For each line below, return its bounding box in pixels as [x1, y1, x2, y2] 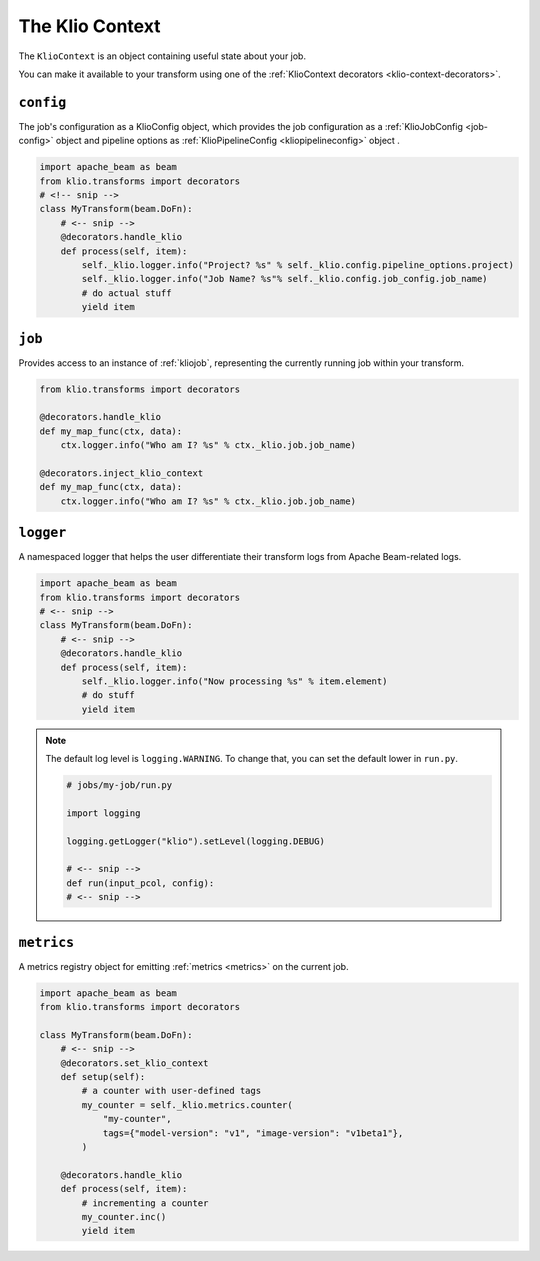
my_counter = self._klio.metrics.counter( [81, 1099, 294, 1110]
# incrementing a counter [81, 1197, 209, 1209]
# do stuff [81, 690, 135, 701]
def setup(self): [60, 1071, 146, 1083]
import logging [66, 807, 141, 819]
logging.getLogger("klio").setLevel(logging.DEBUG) [66, 835, 325, 847]
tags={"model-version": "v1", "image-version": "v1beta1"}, [102, 1127, 404, 1139]
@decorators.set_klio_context [60, 1057, 209, 1069]
